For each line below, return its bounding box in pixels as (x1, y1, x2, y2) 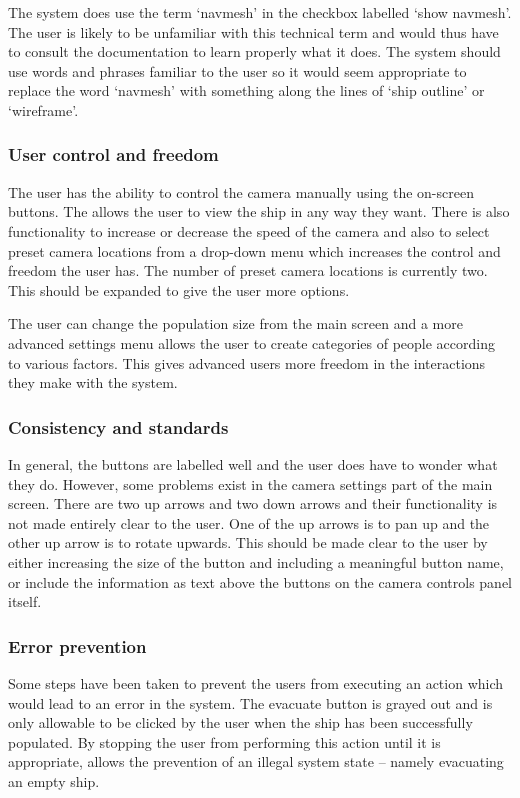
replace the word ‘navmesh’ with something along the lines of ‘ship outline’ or (8, 80, 485, 101)
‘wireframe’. (8, 99, 79, 120)
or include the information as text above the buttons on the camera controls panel (8, 571, 512, 592)
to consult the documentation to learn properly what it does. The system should (8, 41, 501, 62)
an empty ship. (8, 770, 100, 791)
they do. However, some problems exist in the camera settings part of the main (8, 473, 493, 494)
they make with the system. (8, 372, 178, 393)
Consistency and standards (8, 414, 229, 439)
